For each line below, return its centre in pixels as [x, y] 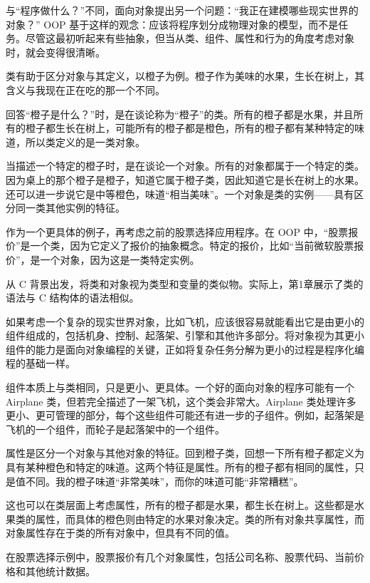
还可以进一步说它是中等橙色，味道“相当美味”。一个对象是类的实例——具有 [180, 194]
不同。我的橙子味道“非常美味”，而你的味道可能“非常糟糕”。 [164, 481]
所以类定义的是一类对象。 [85, 141]
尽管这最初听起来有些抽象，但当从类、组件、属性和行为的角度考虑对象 [190, 38]
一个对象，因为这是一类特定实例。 [120, 259]
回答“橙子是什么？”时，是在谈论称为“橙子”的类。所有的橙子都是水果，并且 [180, 114]
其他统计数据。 [60, 571]
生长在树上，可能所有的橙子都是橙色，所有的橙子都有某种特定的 [205, 128]
